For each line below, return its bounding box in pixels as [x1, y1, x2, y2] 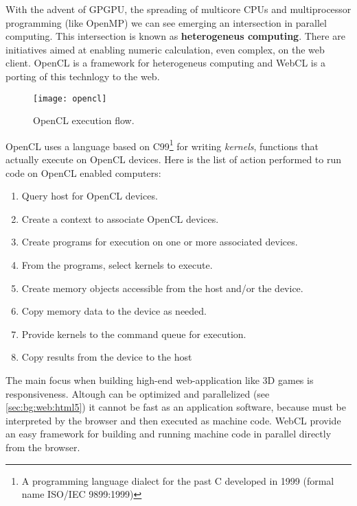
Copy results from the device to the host [21, 350, 192, 364]
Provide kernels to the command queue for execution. [21, 326, 246, 341]
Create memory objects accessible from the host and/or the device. [21, 280, 303, 295]
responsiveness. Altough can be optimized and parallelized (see [5, 386, 270, 400]
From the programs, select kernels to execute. [21, 258, 213, 272]
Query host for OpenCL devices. [21, 189, 158, 203]
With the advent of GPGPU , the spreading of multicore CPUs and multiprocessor [5, 2, 352, 16]
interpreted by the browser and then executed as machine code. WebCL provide [5, 413, 341, 427]
